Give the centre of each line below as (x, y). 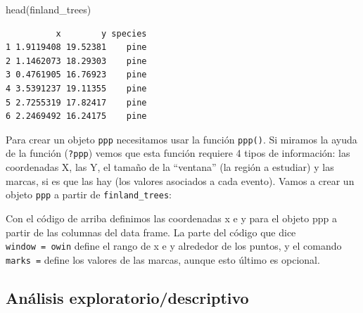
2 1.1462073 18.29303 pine (76, 61)
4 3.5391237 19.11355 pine (76, 88)
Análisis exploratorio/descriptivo (127, 297)
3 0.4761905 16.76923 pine (76, 75)
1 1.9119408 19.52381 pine (76, 47)
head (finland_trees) (49, 9)
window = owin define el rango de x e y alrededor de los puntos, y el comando (174, 246)
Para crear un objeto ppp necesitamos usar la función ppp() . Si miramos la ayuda (181, 139)
